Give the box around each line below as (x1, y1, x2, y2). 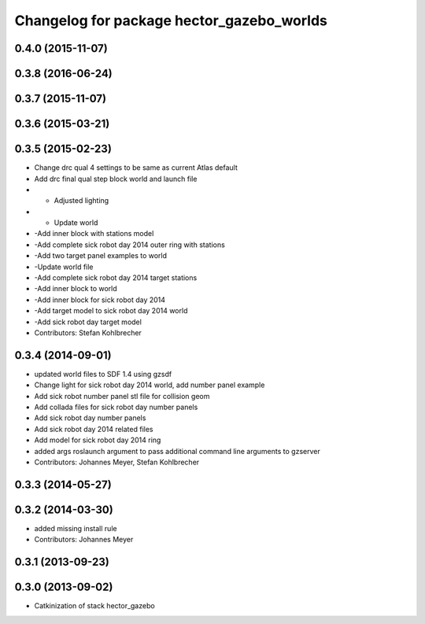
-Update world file (34, 262, 94, 271)
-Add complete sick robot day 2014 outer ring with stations (34, 240, 226, 249)
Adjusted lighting (54, 196, 109, 205)
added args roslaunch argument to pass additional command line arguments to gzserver (34, 446, 320, 456)
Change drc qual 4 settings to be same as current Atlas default (34, 163, 238, 172)
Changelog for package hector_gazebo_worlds (14, 12, 328, 29)
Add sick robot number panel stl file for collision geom (34, 391, 210, 401)
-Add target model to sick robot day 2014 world (34, 306, 188, 316)
